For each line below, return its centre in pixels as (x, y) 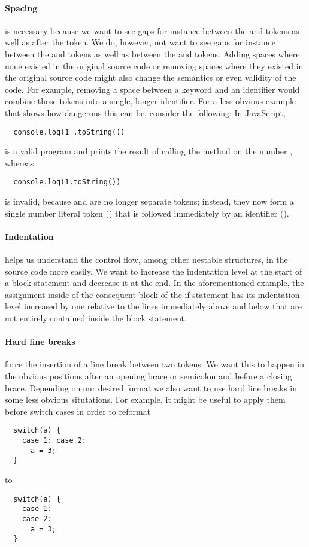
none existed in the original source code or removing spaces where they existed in (154, 66)
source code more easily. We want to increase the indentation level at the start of (154, 271)
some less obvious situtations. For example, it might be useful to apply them (145, 399)
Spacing (21, 7)
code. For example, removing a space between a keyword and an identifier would (152, 89)
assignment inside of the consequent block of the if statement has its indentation (152, 294)
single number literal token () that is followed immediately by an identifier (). (147, 213)
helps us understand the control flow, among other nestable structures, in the (146, 259)
